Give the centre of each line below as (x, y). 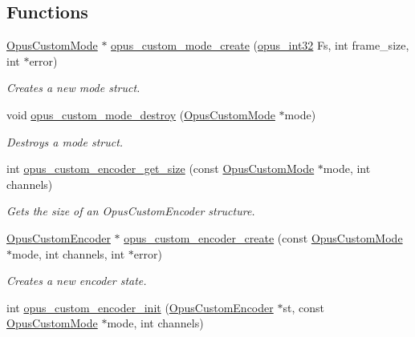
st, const (303, 307)
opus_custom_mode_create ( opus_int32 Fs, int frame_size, (260, 45)
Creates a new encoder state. (77, 281)
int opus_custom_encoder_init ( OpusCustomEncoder (140, 307)
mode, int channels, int (69, 253)
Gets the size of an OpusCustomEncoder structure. (131, 211)
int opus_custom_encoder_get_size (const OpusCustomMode (161, 168)
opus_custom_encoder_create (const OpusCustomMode (263, 237)
